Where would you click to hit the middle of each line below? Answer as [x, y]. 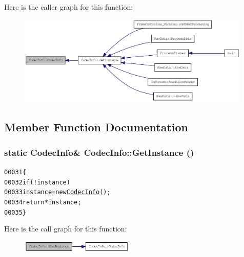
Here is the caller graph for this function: [69, 7]
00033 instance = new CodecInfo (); [57, 192]
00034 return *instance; [43, 202]
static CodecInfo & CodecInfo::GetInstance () [99, 152]
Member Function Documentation [96, 127]
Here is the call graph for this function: [66, 229]
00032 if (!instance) [37, 182]
